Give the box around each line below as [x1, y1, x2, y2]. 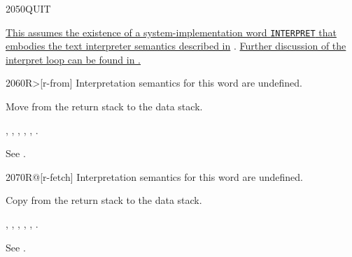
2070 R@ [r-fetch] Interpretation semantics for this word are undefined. [6, 169, 303, 184]
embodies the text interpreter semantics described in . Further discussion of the [6, 38, 346, 53]
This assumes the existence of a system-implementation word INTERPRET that [6, 24, 337, 39]
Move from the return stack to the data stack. [6, 99, 203, 114]
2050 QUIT [6, 1, 51, 15]
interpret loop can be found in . [6, 52, 141, 66]
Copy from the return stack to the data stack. [6, 193, 202, 207]
